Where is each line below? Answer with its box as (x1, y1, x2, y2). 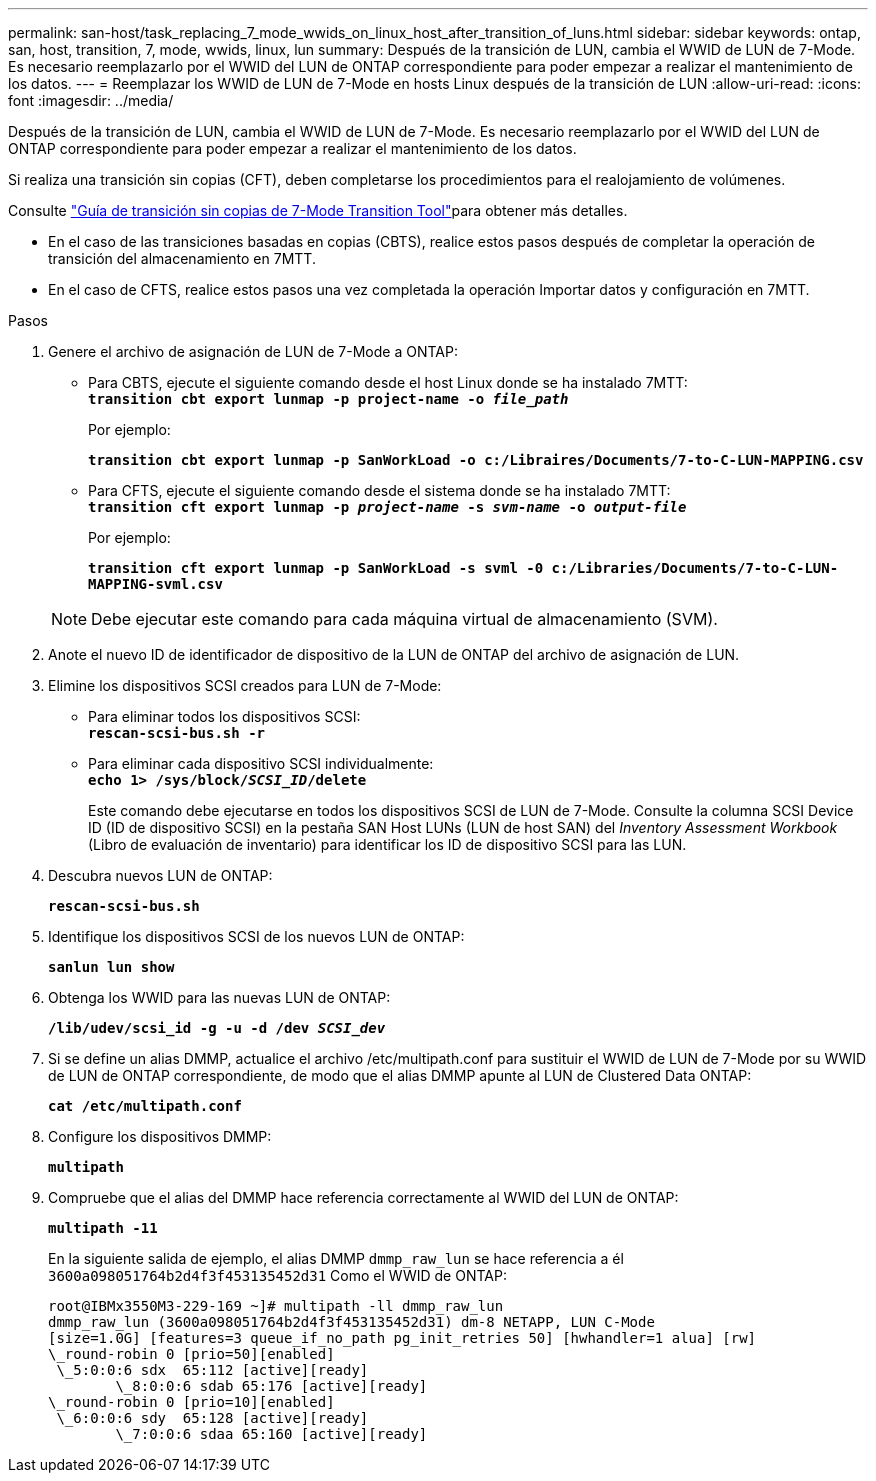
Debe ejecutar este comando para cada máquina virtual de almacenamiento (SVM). (91, 609, 718, 629)
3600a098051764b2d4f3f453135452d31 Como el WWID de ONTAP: (48, 1267, 507, 1284)
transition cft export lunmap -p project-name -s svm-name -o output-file (88, 499, 687, 515)
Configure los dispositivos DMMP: (48, 1128, 272, 1145)
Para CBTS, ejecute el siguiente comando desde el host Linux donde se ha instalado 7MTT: (88, 374, 688, 391)
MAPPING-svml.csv (88, 576, 223, 592)
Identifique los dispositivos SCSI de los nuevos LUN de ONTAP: (48, 928, 465, 945)
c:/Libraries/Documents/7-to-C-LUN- (551, 560, 839, 576)
